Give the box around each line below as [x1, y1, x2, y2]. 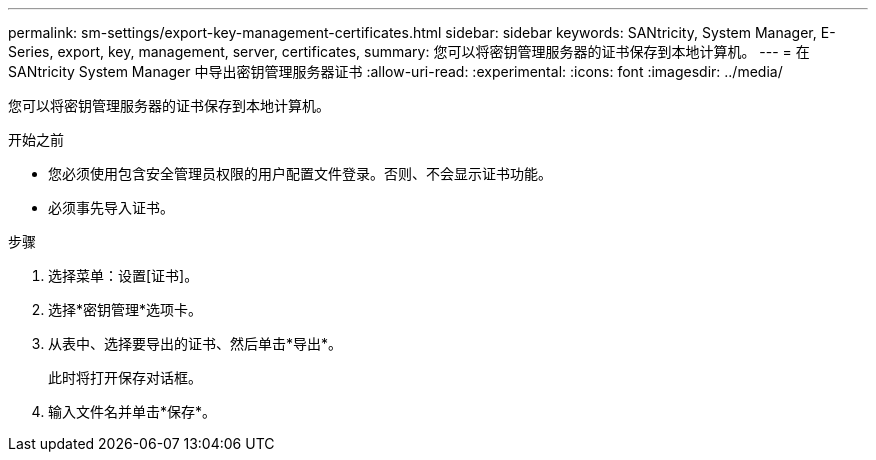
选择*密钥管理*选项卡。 [48, 301, 203, 318]
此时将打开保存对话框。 [48, 369, 202, 386]
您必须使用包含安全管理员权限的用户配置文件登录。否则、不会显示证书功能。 [48, 165, 552, 182]
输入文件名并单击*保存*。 [48, 403, 217, 420]
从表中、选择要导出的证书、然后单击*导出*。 [48, 335, 343, 352]
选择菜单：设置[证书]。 [48, 267, 199, 284]
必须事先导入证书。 [48, 199, 174, 216]
